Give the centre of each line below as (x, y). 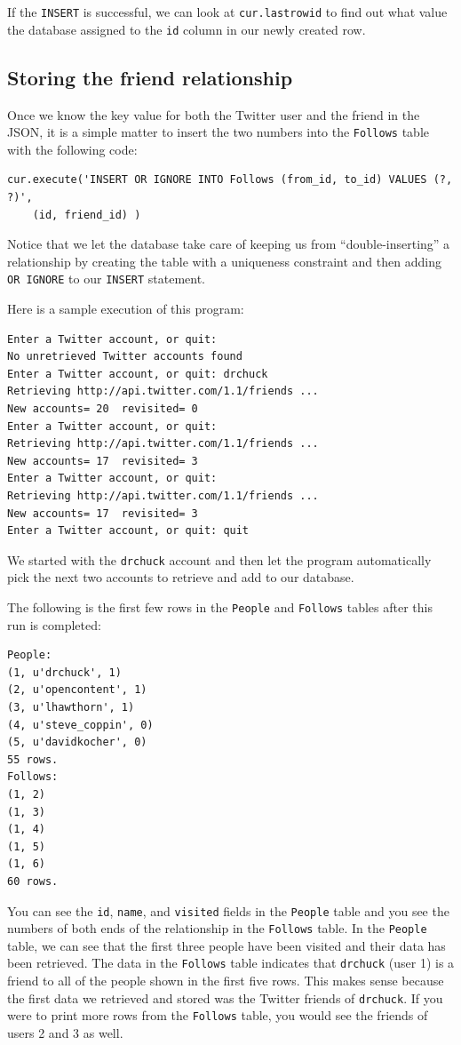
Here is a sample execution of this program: (126, 308)
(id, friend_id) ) (87, 215)
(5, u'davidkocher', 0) (77, 742)
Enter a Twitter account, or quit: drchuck (138, 374)
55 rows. (33, 759)
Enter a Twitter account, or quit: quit (128, 531)
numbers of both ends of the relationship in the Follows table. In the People (217, 928)
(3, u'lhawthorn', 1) (71, 707)
